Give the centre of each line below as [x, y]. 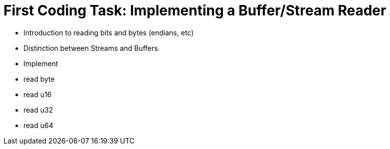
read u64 [38, 125]
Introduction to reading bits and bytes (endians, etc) [109, 32]
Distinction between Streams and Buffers [91, 48]
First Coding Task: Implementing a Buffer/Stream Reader [195, 10]
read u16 [38, 94]
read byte [39, 79]
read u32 [38, 110]
